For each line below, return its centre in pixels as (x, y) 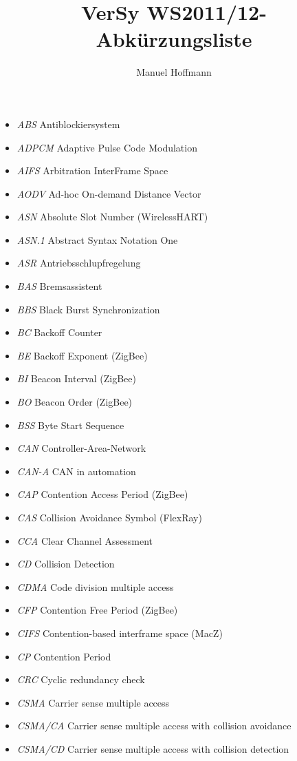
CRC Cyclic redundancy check (81, 679)
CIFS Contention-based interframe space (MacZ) (120, 633)
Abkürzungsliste (174, 39)
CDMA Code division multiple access (95, 586)
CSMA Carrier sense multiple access (93, 702)
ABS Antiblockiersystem (68, 124)
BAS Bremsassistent (59, 286)
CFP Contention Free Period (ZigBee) (97, 610)
